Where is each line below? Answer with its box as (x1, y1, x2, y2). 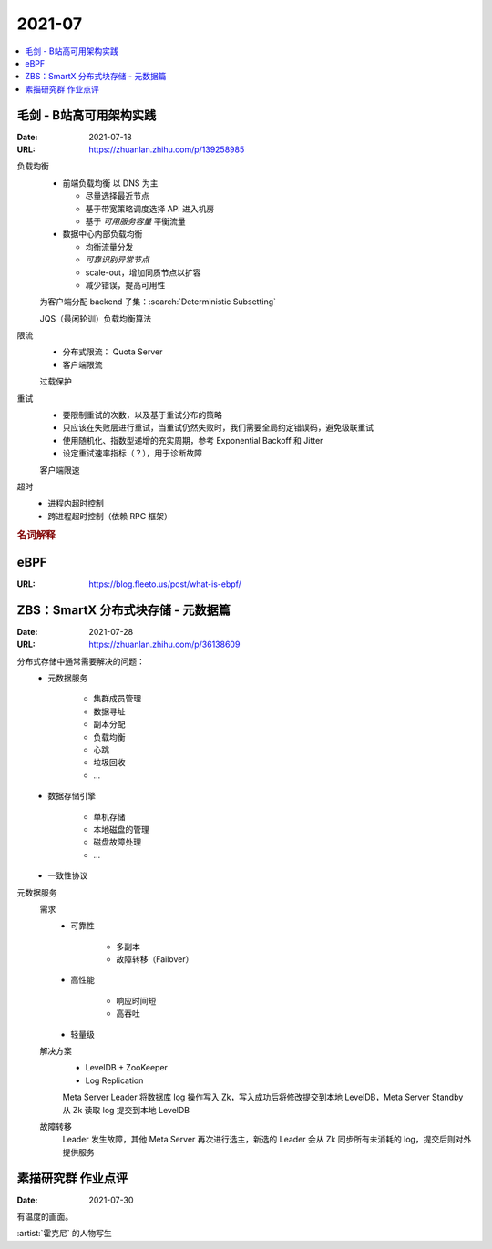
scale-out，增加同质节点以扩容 (85, 267, 201, 278)
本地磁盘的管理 (93, 824, 149, 834)
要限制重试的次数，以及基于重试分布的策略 (62, 410, 222, 421)
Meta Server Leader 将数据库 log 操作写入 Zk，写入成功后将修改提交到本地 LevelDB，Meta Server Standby (62, 1091, 464, 1102)
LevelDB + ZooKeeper (85, 1062, 169, 1073)
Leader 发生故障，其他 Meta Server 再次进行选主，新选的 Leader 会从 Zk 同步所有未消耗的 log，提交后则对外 (62, 1134, 472, 1145)
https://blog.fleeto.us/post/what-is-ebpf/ (88, 578, 241, 589)
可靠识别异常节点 (85, 254, 149, 265)
